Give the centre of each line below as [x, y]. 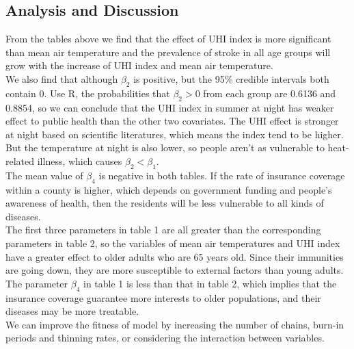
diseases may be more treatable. [72, 311]
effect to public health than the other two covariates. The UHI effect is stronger [172, 121]
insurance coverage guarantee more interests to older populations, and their [163, 297]
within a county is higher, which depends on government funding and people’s [169, 189]
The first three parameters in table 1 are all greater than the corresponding [163, 230]
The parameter [37, 283]
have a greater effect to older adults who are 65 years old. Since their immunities [175, 256]
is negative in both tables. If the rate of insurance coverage [222, 175]
